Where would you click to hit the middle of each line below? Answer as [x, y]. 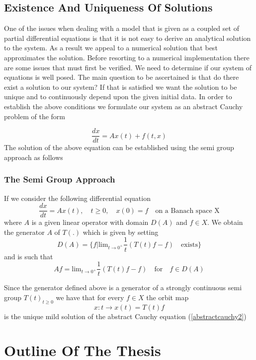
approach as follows [34, 157]
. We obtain [225, 222]
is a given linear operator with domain [90, 222]
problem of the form [35, 116]
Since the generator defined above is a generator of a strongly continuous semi [123, 287]
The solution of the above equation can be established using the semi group [119, 147]
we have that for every [90, 297]
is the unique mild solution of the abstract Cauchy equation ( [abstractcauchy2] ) [125, 316]
